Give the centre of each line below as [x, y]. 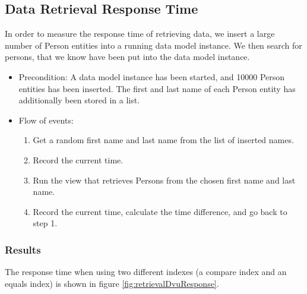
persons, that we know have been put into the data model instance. [127, 57]
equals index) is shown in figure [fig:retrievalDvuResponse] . [112, 283]
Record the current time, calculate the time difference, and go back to [160, 211]
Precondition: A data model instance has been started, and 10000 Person [152, 76]
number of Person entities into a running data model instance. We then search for [153, 45]
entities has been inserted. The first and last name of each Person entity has [157, 88]
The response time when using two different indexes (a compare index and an [146, 272]
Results [23, 249]
